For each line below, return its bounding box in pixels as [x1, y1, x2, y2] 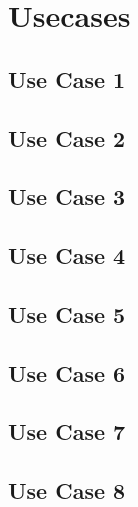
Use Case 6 [8, 357, 126, 388]
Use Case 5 [8, 298, 126, 329]
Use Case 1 [8, 63, 126, 94]
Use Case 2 [8, 122, 126, 153]
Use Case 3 [8, 181, 126, 212]
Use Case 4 [8, 240, 126, 271]
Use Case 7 [8, 416, 126, 447]
